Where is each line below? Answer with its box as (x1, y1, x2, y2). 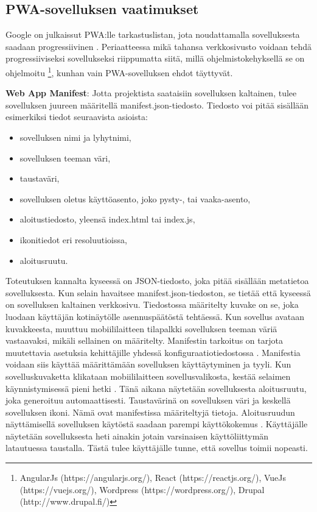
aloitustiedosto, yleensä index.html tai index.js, (19, 213, 195, 226)
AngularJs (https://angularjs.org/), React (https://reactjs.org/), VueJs (19, 471, 287, 484)
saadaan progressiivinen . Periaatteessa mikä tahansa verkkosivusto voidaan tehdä (5, 40, 312, 52)
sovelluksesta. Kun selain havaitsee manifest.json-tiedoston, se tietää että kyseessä (5, 286, 311, 299)
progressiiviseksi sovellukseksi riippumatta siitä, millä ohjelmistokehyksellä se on (5, 52, 305, 65)
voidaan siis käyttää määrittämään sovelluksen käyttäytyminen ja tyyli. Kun (5, 358, 291, 371)
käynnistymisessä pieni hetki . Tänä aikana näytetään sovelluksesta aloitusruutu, (5, 382, 307, 394)
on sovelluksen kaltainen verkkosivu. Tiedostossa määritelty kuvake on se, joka (5, 298, 299, 311)
